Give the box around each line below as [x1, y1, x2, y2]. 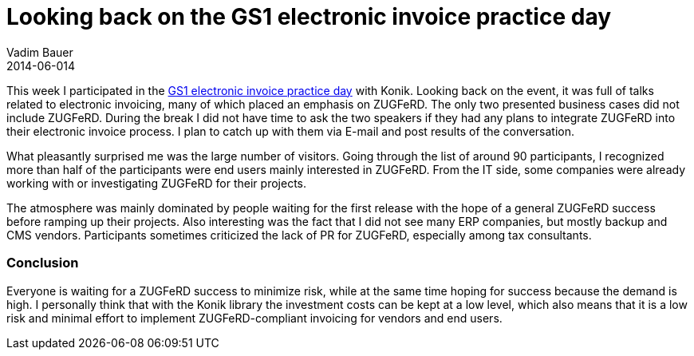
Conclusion [6, 255, 79, 271]
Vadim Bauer [6, 45, 73, 59]
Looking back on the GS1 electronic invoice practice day [6, 3, 612, 30]
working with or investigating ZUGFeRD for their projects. [6, 176, 306, 190]
